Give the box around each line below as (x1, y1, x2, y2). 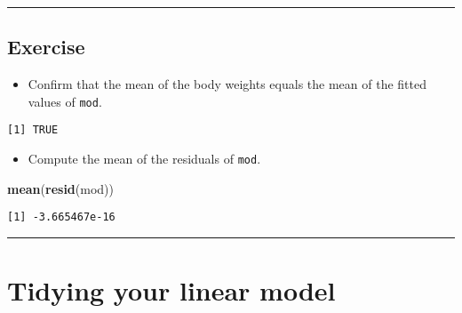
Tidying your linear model (7, 272, 336, 309)
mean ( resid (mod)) (7, 179, 114, 197)
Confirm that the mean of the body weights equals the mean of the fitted (28, 75, 426, 93)
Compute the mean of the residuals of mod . (28, 149, 261, 168)
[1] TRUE (7, 124, 59, 137)
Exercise (7, 33, 85, 60)
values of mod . (28, 92, 102, 110)
